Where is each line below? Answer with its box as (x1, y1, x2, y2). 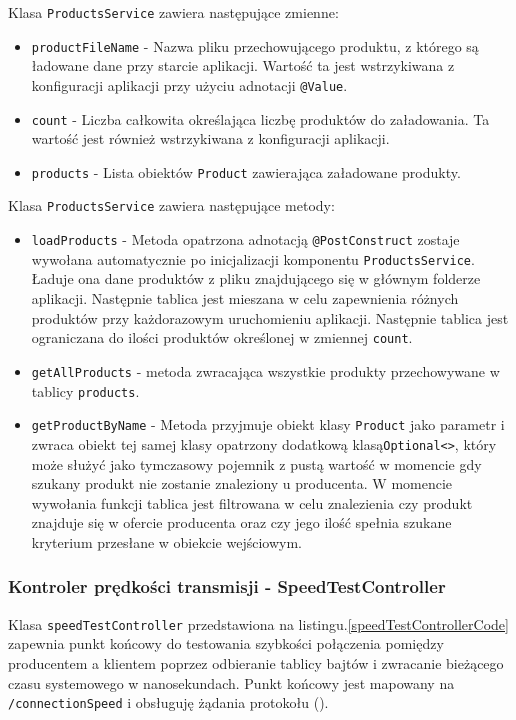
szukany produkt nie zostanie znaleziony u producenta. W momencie (31, 473, 453, 494)
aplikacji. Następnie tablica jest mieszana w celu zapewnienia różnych (31, 288, 459, 309)
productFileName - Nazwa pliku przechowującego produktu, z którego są (31, 35, 479, 56)
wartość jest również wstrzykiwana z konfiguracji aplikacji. (31, 128, 390, 149)
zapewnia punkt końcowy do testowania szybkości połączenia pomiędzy (8, 633, 444, 654)
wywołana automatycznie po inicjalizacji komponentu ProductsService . (31, 248, 475, 269)
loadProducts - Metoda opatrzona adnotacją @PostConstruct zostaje (31, 229, 460, 250)
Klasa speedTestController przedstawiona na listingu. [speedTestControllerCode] (8, 613, 509, 634)
